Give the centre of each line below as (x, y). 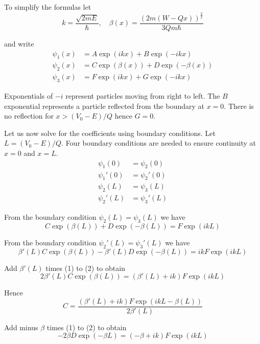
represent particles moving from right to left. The (143, 96)
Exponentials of (29, 96)
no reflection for (29, 116)
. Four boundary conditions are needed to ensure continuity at (159, 143)
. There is (239, 106)
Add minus (21, 327)
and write (19, 44)
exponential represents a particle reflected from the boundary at (104, 106)
